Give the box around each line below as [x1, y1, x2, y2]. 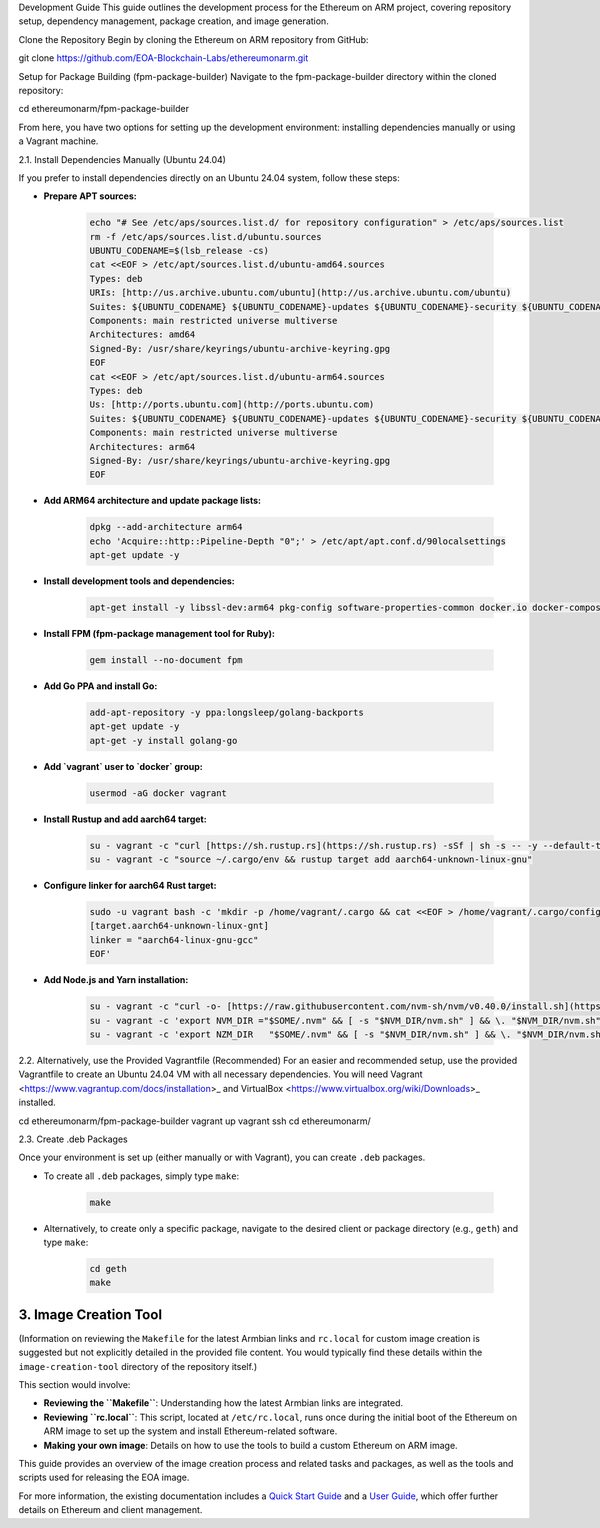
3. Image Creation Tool [18, 1306, 163, 1323]
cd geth [89, 1263, 127, 1275]
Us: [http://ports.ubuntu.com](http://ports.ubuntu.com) [89, 399, 375, 410]
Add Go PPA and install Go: [43, 680, 158, 692]
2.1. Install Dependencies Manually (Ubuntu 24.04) [18, 153, 227, 165]
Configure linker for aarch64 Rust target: [43, 880, 217, 892]
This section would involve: [18, 1379, 131, 1391]
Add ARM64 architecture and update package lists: [43, 495, 262, 507]
